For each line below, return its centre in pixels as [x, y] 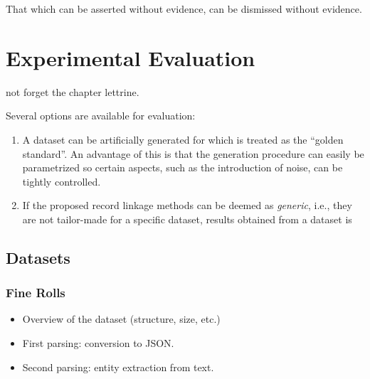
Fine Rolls [36, 293]
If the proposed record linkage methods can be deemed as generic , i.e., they [187, 205]
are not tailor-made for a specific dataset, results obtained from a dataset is [187, 219]
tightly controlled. [62, 181]
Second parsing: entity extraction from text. [118, 367]
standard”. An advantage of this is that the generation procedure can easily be [193, 153]
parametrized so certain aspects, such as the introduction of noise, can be [183, 167]
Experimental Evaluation [131, 57]
